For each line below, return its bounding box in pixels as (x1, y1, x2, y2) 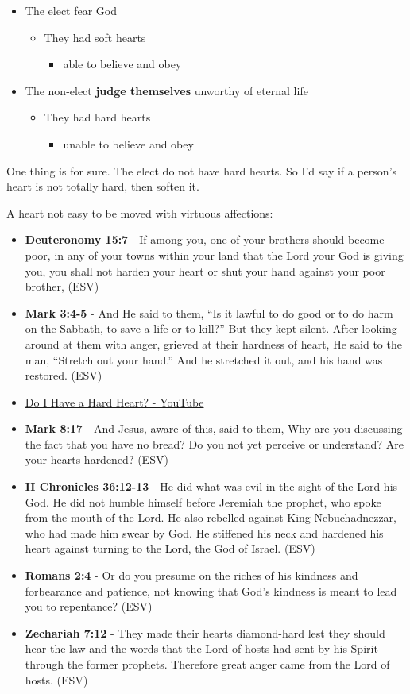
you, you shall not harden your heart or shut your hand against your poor (25, 262, 385, 279)
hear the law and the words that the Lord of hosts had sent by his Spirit (25, 640, 378, 657)
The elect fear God (25, 2, 118, 18)
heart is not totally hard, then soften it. (6, 178, 199, 195)
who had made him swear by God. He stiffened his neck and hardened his (25, 524, 384, 541)
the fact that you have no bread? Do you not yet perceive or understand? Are (25, 435, 404, 452)
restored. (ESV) (25, 367, 102, 384)
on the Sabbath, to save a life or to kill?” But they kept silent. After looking (25, 320, 397, 337)
